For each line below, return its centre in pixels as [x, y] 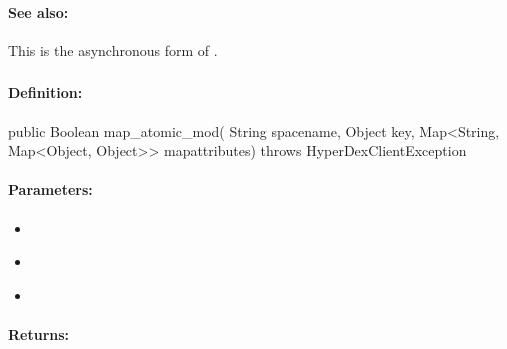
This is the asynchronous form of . [113, 49]
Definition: [45, 92]
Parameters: [50, 189]
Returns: [39, 333]
